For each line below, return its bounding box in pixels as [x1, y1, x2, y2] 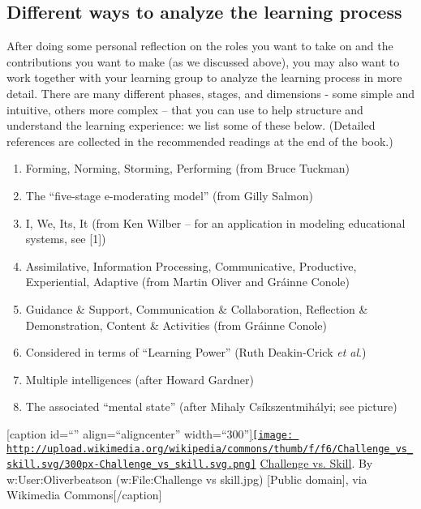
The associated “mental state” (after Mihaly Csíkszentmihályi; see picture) [25, 398, 397, 415]
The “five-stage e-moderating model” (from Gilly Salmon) [25, 186, 313, 203]
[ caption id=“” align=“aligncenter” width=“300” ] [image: [6, 425, 294, 442]
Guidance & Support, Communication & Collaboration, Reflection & [25, 300, 368, 317]
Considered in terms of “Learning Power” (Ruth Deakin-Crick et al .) [25, 344, 367, 361]
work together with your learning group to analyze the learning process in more [6, 69, 402, 86]
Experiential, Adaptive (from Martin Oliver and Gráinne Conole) [25, 273, 350, 290]
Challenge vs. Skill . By [260, 455, 373, 472]
